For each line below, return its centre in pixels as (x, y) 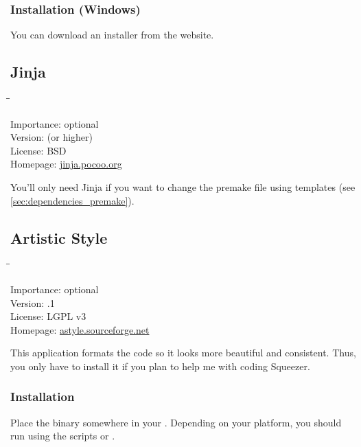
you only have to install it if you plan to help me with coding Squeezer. (160, 366)
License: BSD (38, 150)
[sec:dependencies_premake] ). (72, 200)
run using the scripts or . (63, 436)
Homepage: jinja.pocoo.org (66, 164)
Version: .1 (33, 302)
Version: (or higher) (51, 137)
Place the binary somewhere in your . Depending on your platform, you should (176, 422)
